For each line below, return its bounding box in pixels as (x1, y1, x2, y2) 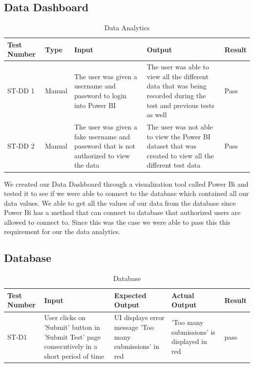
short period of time (44, 350, 105, 361)
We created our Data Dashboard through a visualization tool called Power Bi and (4, 178, 249, 189)
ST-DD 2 (7, 141, 35, 151)
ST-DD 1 (7, 86, 35, 96)
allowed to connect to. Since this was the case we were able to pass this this (4, 216, 231, 227)
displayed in (171, 336, 207, 346)
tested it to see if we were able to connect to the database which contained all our (4, 188, 249, 198)
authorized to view (74, 150, 130, 160)
